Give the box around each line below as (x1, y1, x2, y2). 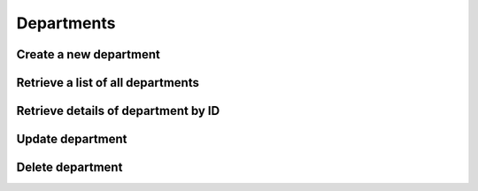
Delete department (16, 160, 123, 175)
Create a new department (16, 47, 161, 62)
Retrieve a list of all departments (16, 75, 199, 90)
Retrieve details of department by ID (16, 103, 220, 118)
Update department (16, 132, 127, 147)
